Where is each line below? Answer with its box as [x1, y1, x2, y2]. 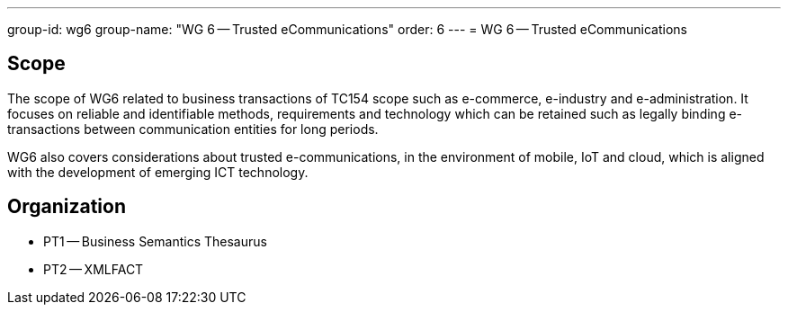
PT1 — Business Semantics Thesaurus [43, 233, 267, 249]
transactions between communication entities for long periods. [7, 120, 379, 137]
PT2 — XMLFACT [43, 261, 144, 277]
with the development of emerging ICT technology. [7, 164, 309, 180]
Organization [7, 195, 126, 218]
